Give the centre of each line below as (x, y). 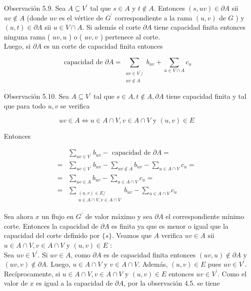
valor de (16, 283)
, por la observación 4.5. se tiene (172, 283)
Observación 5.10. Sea (37, 96)
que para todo (25, 105)
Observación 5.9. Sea (35, 8)
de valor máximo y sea (119, 216)
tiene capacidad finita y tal (206, 96)
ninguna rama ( (27, 36)
